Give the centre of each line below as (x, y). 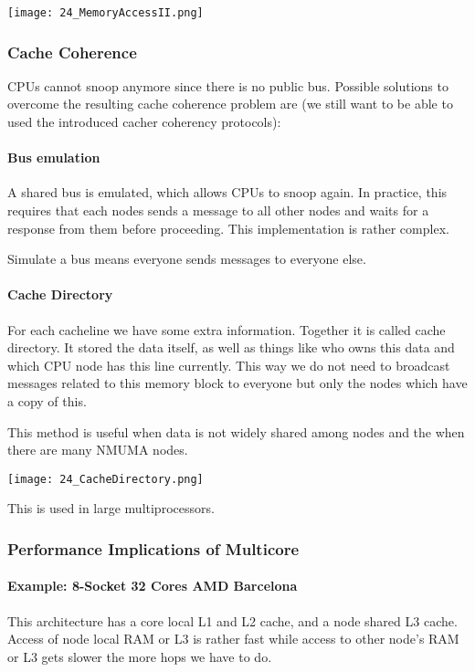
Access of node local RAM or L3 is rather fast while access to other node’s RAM (233, 639)
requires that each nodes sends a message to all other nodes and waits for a (218, 210)
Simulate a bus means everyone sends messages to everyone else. (187, 259)
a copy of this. (47, 401)
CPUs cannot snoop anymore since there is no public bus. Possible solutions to (228, 85)
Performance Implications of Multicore (153, 548)
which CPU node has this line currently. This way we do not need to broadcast (229, 365)
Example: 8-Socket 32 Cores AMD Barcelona (153, 586)
